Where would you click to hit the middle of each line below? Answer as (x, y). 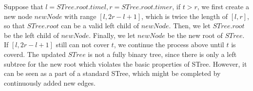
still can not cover (82, 45)
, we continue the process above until (169, 45)
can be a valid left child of (100, 26)
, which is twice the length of (185, 16)
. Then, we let (190, 26)
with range (80, 16)
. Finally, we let (112, 35)
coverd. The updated (35, 54)
